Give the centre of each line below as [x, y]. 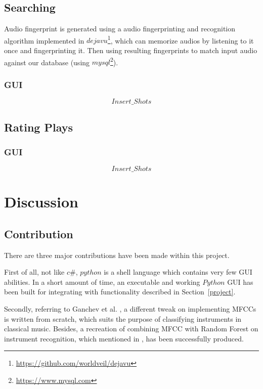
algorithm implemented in [44, 40]
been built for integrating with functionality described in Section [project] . [120, 292]
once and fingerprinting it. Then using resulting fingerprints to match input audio [131, 50]
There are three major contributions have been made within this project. [117, 255]
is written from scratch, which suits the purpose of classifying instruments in [123, 318]
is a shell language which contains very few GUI [178, 272]
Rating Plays [39, 127]
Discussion [41, 202]
